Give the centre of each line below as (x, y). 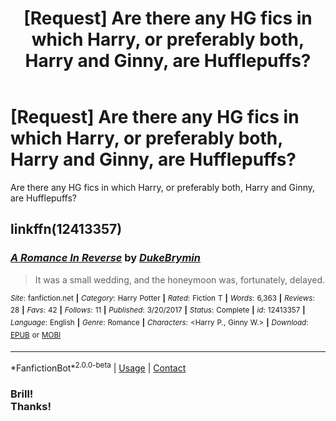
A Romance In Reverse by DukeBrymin (105, 258)
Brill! (22, 394)
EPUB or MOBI (36, 335)
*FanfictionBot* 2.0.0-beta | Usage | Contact (98, 367)
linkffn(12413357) (66, 229)
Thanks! (31, 406)
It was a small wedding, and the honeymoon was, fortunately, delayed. (180, 279)
